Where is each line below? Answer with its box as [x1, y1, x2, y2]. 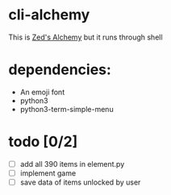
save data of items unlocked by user [19, 177, 141, 187]
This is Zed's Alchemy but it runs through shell [8, 32, 163, 42]
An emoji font [19, 87, 65, 97]
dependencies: [8, 60, 111, 79]
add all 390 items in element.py [19, 159, 125, 168]
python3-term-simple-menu [19, 104, 115, 114]
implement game [19, 168, 77, 178]
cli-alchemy [8, 6, 90, 24]
